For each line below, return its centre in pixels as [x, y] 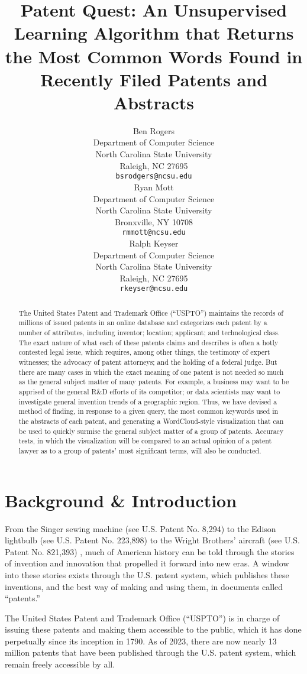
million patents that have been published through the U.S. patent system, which [151, 652]
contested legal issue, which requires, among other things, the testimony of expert [144, 352]
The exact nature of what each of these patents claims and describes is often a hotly [148, 342]
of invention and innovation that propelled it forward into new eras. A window [147, 563]
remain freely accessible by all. [60, 664]
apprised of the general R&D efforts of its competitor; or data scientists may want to [149, 392]
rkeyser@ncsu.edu [154, 289]
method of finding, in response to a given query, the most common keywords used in [148, 411]
